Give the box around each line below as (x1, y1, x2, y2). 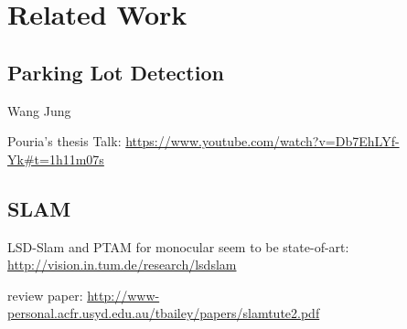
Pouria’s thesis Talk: (7, 132, 122, 151)
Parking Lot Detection (7, 58, 224, 86)
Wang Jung (7, 101, 71, 120)
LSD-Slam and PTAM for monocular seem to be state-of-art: (7, 237, 349, 256)
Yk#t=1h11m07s (7, 149, 104, 168)
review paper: (7, 285, 83, 304)
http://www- (87, 285, 160, 304)
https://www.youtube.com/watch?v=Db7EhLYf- (125, 132, 400, 151)
